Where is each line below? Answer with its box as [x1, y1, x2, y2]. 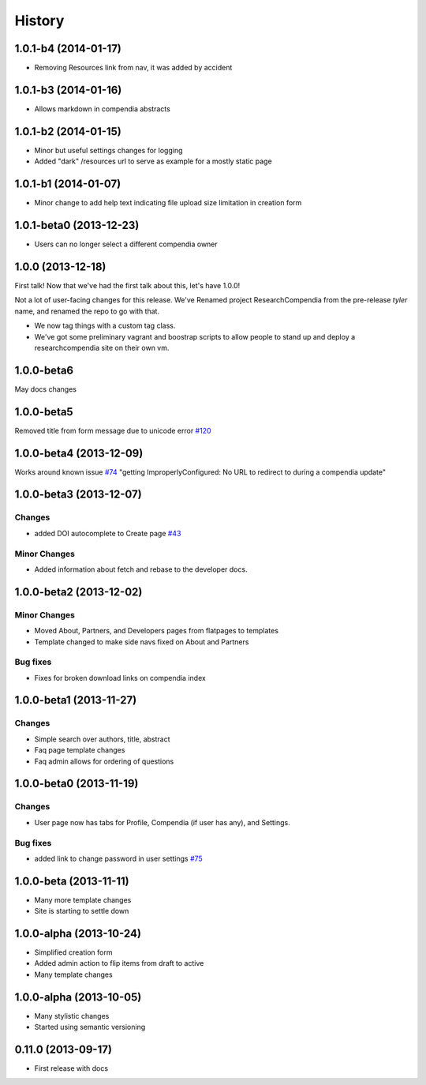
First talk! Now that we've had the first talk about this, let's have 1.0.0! [14, 280, 241, 290]
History [14, 12, 65, 29]
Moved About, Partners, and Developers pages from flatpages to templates [34, 626, 279, 636]
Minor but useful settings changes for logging [34, 145, 183, 155]
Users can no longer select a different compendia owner [34, 239, 219, 249]
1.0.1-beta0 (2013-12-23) [14, 218, 140, 232]
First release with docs [34, 1064, 109, 1073]
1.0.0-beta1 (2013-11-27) [14, 693, 137, 707]
